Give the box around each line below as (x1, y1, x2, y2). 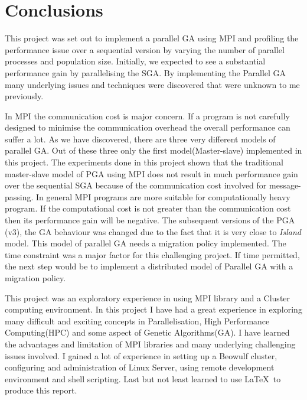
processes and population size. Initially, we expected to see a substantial (5, 55, 266, 67)
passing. (5, 190, 34, 203)
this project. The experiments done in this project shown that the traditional (5, 156, 283, 168)
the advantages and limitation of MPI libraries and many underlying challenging (5, 337, 296, 350)
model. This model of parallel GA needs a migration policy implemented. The (5, 237, 286, 249)
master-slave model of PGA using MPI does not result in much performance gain (5, 167, 298, 180)
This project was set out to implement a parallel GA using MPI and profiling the (5, 32, 299, 44)
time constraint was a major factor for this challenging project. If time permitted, (5, 248, 300, 261)
